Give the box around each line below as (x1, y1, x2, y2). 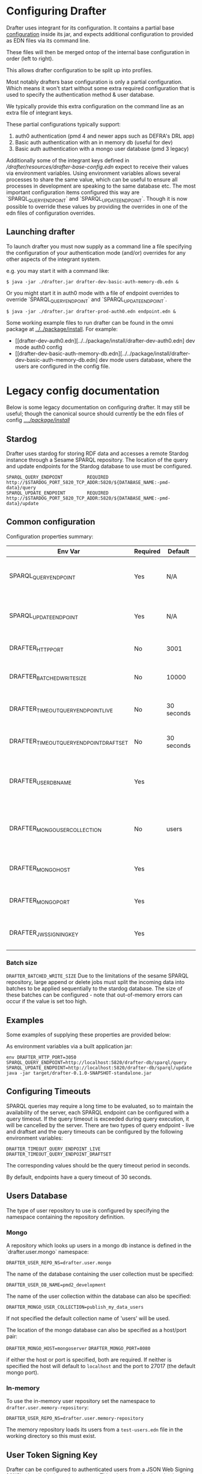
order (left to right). (6, 55, 54, 62)
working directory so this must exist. (6, 1433, 96, 1440)
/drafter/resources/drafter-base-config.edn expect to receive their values (6, 163, 189, 170)
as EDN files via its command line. (6, 37, 90, 44)
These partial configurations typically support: (6, 120, 121, 127)
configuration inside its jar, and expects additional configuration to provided (6, 30, 194, 37)
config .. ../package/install (6, 417, 70, 424)
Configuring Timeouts (6, 1086, 91, 1096)
